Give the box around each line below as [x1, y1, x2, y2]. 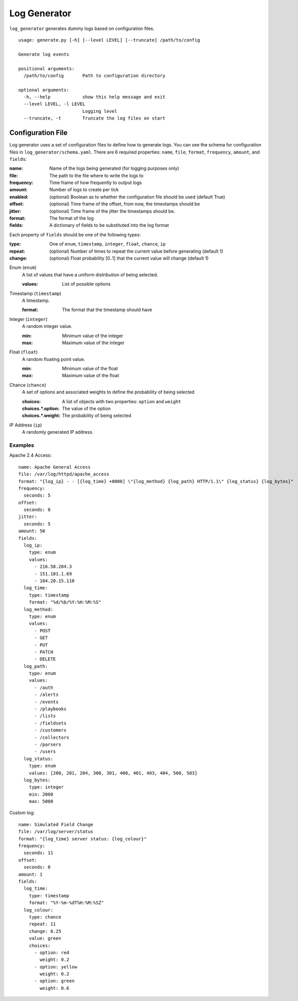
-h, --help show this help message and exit [23, 94, 166, 100]
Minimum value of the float [62, 366, 118, 372]
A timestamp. [22, 297, 50, 304]
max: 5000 [28, 799, 53, 804]
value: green [28, 935, 61, 942]
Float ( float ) [9, 349, 38, 355]
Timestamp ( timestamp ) [9, 290, 62, 296]
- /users [34, 749, 56, 754]
